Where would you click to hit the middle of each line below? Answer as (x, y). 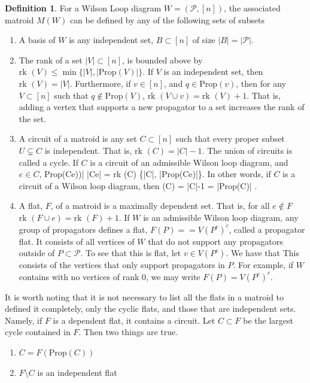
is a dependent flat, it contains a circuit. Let (134, 320)
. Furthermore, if (100, 83)
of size (204, 40)
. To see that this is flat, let (131, 253)
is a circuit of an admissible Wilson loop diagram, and (189, 162)
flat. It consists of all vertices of (77, 241)
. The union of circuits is (247, 150)
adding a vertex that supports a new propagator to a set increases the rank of (162, 107)
